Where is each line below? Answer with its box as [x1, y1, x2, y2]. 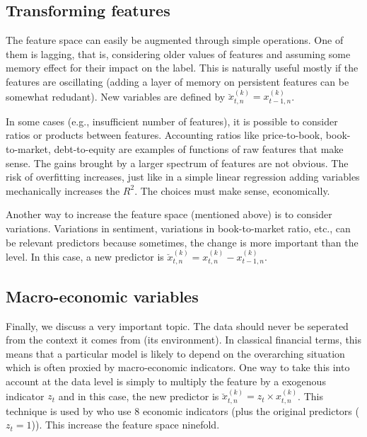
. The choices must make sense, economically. [134, 183, 330, 198]
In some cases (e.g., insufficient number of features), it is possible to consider [6, 113, 338, 128]
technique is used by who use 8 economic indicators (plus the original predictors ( [6, 403, 359, 418]
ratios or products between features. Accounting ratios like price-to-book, [6, 127, 323, 142]
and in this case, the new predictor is [58, 388, 219, 403]
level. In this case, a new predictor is [6, 249, 164, 263]
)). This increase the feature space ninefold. [31, 417, 220, 432]
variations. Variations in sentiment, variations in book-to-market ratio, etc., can [6, 220, 351, 235]
